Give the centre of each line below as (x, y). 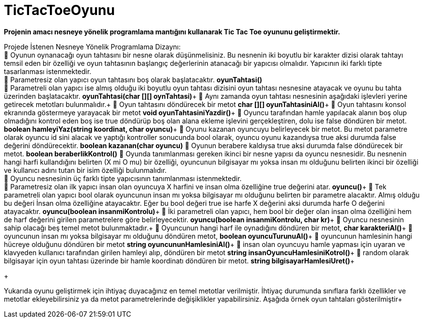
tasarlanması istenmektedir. (48, 71)
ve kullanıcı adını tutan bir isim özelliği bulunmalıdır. (85, 170)
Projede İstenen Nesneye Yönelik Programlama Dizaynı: (92, 46)
